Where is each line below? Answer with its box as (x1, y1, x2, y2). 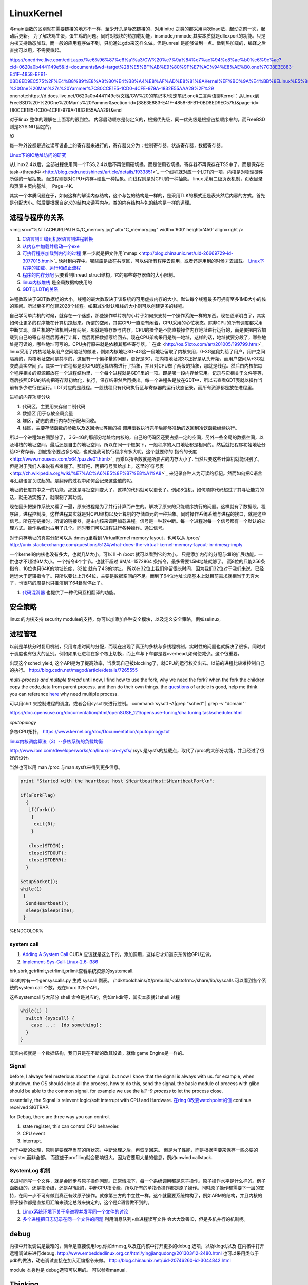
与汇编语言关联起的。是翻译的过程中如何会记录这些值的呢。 (9, 477, 136, 483)
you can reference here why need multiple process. (9, 691, 119, 697)
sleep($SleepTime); (26, 907, 75, 913)
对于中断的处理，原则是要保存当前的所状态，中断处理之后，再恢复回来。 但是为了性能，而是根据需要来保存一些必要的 (9, 1147, 258, 1153)
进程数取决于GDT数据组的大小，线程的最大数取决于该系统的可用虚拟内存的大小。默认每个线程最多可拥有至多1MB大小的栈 (9, 296, 266, 302)
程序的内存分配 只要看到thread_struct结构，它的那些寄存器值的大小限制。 (22, 272, 178, 278)
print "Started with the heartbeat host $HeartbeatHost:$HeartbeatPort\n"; (20, 778, 216, 784)
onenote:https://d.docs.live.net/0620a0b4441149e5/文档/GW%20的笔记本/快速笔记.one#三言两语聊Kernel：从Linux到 (9, 93, 259, 99)
